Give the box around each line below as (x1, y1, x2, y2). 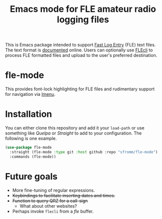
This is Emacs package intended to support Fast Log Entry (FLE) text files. (5, 42, 156, 48)
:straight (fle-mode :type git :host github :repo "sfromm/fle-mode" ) (9, 149, 158, 154)
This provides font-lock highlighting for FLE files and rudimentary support (5, 86, 155, 92)
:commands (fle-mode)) (9, 154, 56, 159)
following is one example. (5, 135, 57, 141)
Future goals (5, 171, 58, 182)
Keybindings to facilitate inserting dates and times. (12, 192, 115, 198)
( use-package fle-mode (5, 145, 52, 150)
